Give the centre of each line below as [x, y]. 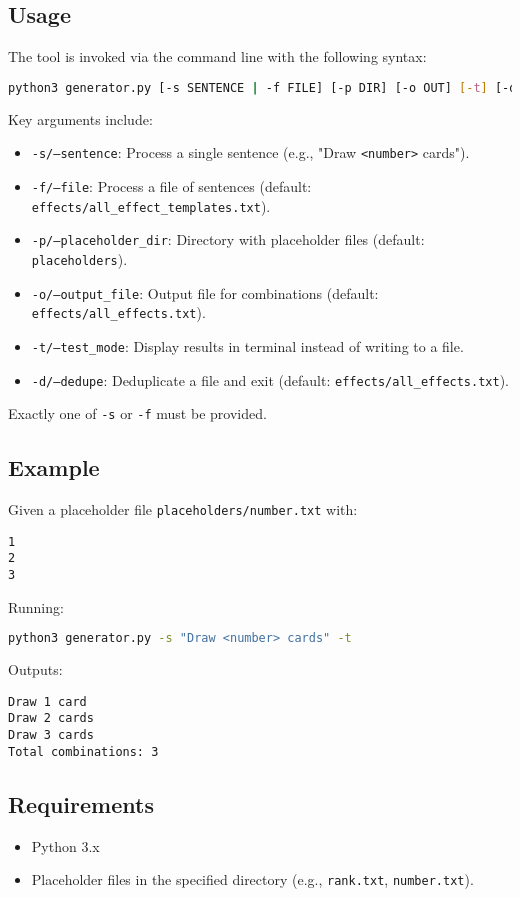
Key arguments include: [80, 118]
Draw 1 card [47, 701]
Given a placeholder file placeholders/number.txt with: [183, 509]
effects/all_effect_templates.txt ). [151, 205]
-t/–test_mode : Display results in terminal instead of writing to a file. [247, 345]
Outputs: [35, 669]
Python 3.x [65, 845]
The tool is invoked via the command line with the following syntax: [217, 56]
